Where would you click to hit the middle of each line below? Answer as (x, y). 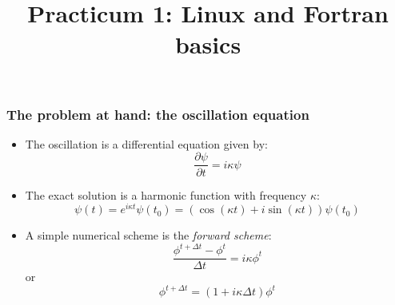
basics (208, 44)
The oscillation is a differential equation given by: (146, 143)
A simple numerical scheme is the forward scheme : (148, 235)
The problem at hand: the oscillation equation (158, 114)
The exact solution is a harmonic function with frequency (166, 194)
